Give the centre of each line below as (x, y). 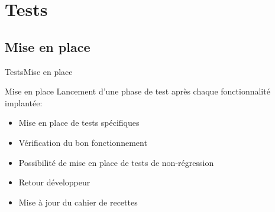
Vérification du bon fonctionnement (83, 142)
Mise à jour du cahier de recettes (78, 202)
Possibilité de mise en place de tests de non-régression (116, 162)
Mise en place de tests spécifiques (79, 123)
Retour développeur (54, 182)
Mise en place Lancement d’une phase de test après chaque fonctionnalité (137, 91)
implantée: (24, 102)
